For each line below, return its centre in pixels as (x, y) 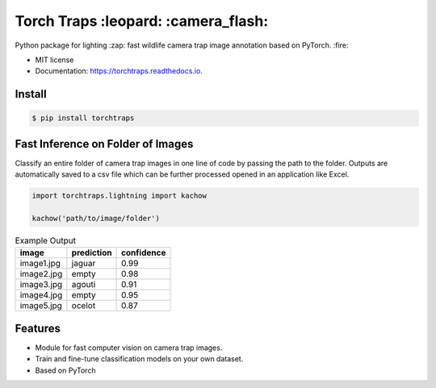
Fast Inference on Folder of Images (104, 144)
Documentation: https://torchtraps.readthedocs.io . (119, 71)
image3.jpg (41, 285)
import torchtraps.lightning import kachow (119, 196)
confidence (144, 252)
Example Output (46, 240)
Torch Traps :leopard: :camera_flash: (142, 21)
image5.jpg (41, 306)
